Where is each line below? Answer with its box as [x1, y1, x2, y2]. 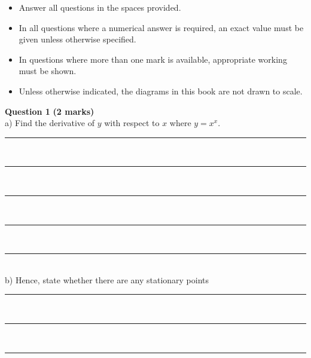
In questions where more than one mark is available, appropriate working [19, 53, 287, 65]
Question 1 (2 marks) [5, 105, 94, 117]
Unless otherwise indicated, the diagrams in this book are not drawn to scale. [19, 84, 303, 97]
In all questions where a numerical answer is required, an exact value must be [19, 21, 304, 33]
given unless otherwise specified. [19, 33, 136, 45]
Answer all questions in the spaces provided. [19, 1, 181, 13]
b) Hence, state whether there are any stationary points [5, 273, 209, 286]
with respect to [104, 117, 160, 129]
